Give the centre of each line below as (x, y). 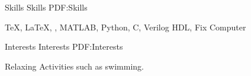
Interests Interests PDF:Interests (64, 46)
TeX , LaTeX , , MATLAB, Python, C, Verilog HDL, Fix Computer (125, 27)
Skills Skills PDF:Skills (46, 7)
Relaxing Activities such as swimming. (74, 66)
